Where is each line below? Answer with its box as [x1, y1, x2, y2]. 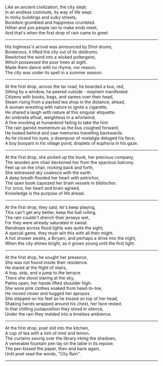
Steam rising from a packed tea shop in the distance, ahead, [5, 99, 126, 105]
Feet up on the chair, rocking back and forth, [5, 165, 94, 170]
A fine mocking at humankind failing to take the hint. [5, 120, 109, 125]
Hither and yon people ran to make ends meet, [5, 25, 98, 31]
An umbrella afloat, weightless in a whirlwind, [5, 115, 96, 120]
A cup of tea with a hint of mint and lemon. [5, 330, 90, 336]
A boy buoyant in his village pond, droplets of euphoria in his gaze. [5, 140, 138, 146]
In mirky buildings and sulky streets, [5, 15, 77, 20]
